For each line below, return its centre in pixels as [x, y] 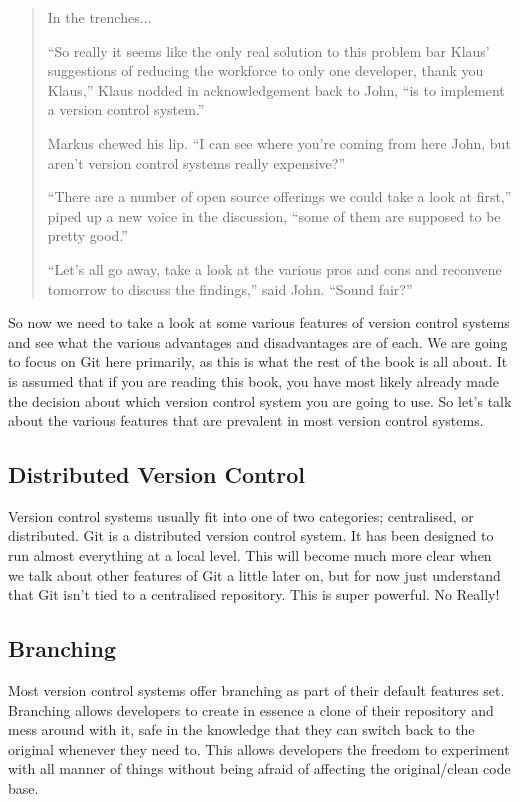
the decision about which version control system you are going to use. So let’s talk [260, 400]
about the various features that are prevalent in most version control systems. [246, 420]
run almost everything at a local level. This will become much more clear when [250, 555]
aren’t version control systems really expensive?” [196, 162]
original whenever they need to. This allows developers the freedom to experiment [259, 748]
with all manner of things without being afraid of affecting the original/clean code [259, 768]
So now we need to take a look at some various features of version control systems [259, 322]
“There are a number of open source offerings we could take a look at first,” [279, 196]
